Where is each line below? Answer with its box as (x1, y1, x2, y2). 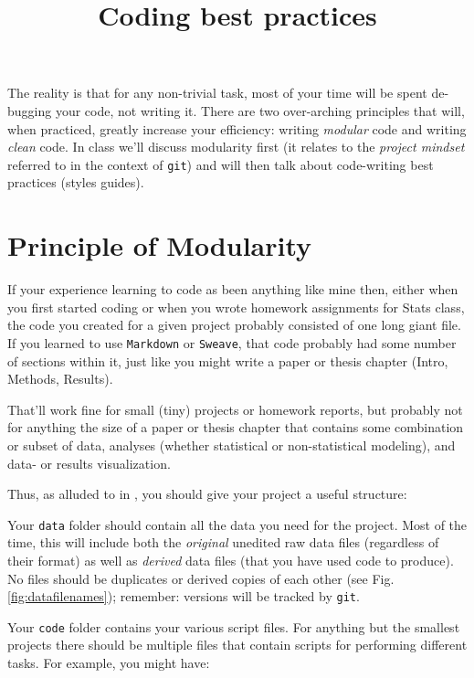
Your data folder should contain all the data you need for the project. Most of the (7, 514, 468, 534)
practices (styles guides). (7, 173, 144, 192)
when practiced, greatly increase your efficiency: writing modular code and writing (7, 119, 467, 138)
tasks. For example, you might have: (7, 653, 210, 673)
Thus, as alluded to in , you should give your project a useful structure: (7, 484, 407, 503)
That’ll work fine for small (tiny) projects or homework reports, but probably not (7, 399, 463, 418)
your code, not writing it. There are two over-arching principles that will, (55, 101, 465, 120)
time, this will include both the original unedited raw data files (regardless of (7, 533, 439, 552)
